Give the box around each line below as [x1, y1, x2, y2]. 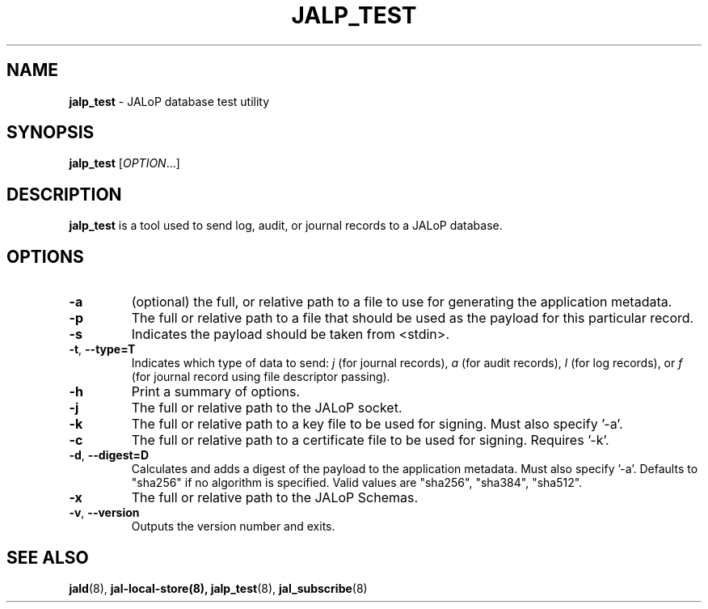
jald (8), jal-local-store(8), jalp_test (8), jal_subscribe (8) [69, 581, 368, 595]
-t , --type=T [69, 342, 136, 357]
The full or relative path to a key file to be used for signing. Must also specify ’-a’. [131, 416, 623, 433]
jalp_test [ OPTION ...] [69, 156, 180, 171]
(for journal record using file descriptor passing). [131, 370, 390, 384]
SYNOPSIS [6, 122, 95, 143]
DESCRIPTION [6, 184, 122, 205]
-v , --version [69, 505, 140, 520]
